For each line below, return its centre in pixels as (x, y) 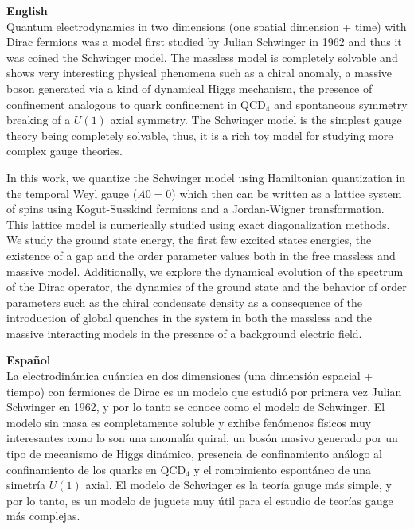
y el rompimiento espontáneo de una (283, 469)
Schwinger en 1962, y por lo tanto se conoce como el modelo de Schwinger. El (196, 407)
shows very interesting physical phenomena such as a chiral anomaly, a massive (199, 73)
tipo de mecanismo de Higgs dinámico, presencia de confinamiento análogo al (194, 454)
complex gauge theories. (64, 151)
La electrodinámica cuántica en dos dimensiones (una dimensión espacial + (190, 376)
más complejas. (43, 516)
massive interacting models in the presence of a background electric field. (184, 333)
